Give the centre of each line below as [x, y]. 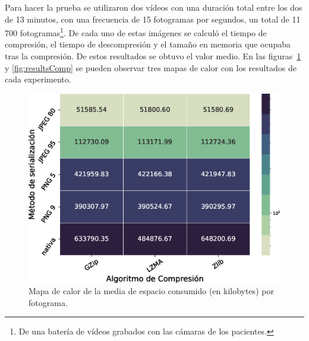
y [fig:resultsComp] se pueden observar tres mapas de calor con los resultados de [151, 67]
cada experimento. [38, 79]
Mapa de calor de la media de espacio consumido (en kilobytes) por [151, 291]
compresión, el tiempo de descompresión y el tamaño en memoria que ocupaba [148, 44]
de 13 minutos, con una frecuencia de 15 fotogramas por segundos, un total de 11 [153, 19]
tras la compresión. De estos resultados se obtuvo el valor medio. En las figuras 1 [153, 56]
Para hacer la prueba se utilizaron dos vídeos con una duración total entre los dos [154, 7]
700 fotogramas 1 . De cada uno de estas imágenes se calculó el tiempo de [136, 32]
